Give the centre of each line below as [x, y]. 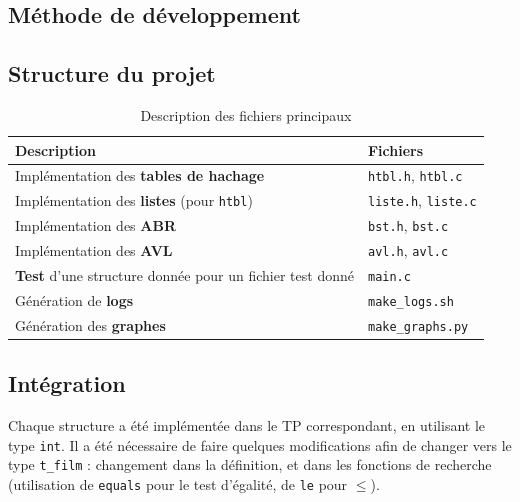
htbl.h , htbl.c [415, 175]
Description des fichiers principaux [246, 114]
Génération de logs [74, 299]
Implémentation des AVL [94, 250]
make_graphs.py [418, 326]
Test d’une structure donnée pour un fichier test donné [184, 275]
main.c [389, 277]
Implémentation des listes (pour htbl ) [134, 200]
